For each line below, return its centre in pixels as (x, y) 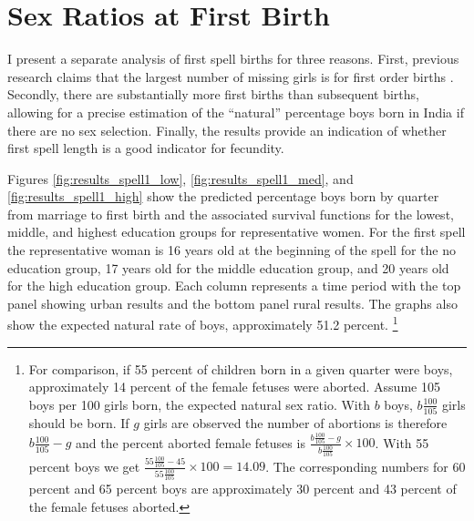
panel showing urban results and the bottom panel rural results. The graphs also (232, 303)
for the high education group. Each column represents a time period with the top (234, 286)
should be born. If (79, 423)
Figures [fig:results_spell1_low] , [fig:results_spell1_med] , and (180, 178)
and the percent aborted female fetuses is (190, 442)
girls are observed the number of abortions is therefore (295, 423)
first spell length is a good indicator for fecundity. (146, 148)
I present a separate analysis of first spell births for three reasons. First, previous (233, 59)
